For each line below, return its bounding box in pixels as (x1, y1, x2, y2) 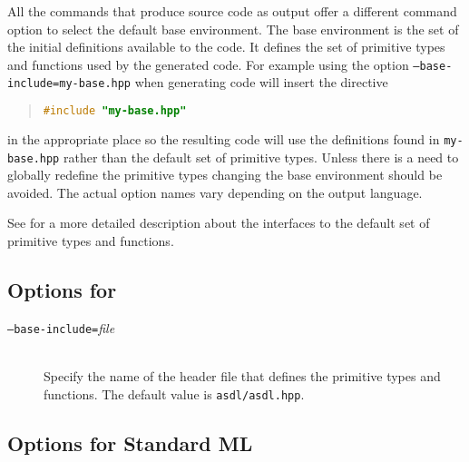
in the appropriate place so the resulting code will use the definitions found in (7, 129, 440, 148)
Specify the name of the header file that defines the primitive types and (44, 367, 441, 386)
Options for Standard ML (7, 428, 253, 457)
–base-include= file (7, 318, 115, 337)
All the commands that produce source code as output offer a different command (7, 2, 457, 20)
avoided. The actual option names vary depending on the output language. (7, 182, 423, 202)
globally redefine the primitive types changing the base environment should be (7, 165, 443, 184)
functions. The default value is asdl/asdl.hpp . (44, 384, 305, 403)
